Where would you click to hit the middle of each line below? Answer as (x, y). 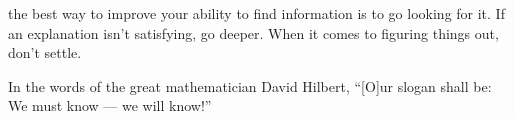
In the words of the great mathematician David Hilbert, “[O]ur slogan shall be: (250, 85)
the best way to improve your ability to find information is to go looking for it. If (256, 13)
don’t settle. (45, 52)
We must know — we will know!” (110, 105)
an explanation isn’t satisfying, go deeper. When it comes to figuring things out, (253, 32)
